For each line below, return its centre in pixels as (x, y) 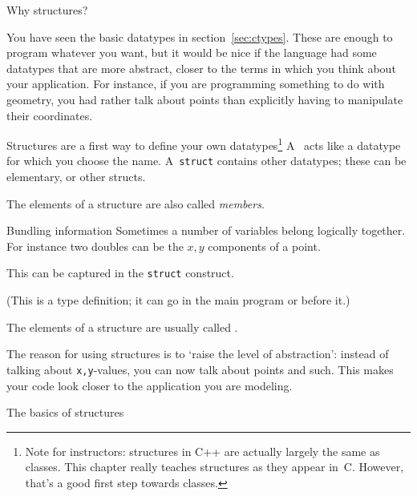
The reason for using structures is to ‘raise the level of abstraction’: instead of (198, 354)
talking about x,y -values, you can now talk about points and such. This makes (200, 369)
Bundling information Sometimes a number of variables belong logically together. (206, 230)
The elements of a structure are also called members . (136, 203)
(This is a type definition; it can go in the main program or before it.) (178, 300)
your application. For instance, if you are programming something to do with (196, 84)
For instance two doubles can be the (95, 246)
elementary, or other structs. (76, 177)
